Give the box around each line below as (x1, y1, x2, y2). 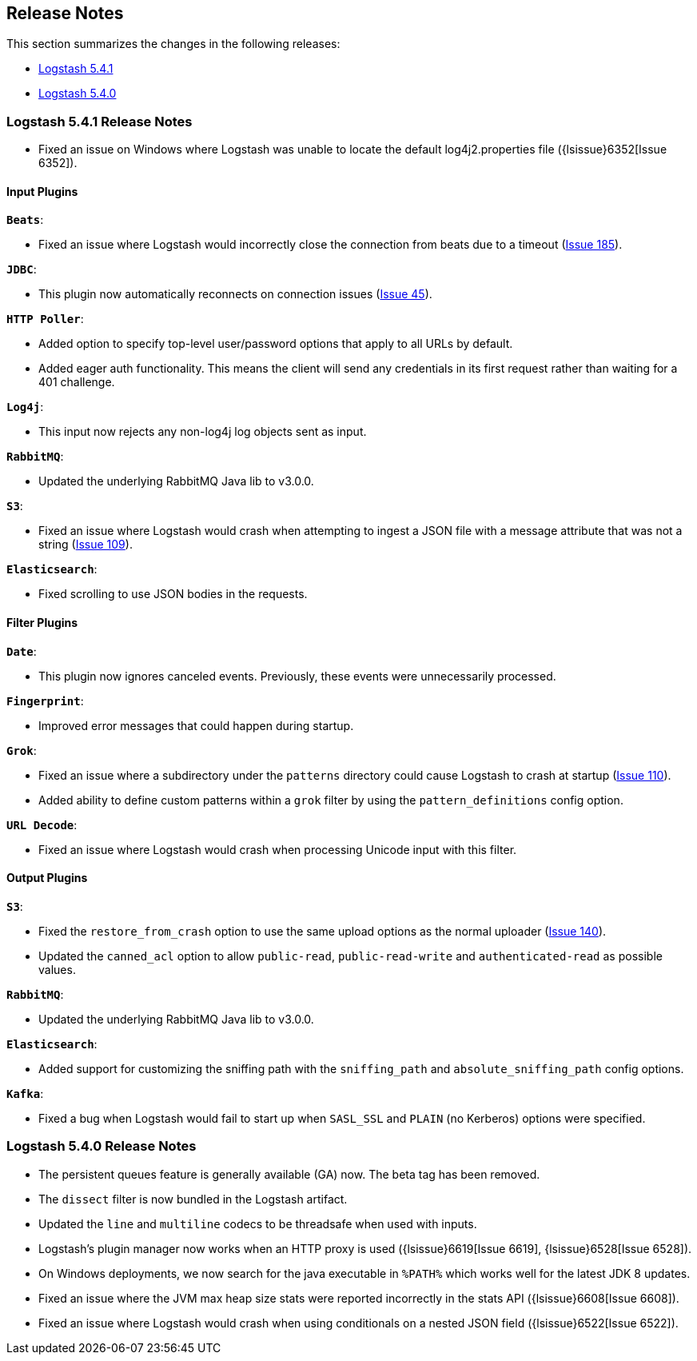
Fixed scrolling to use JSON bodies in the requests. (38, 587, 308, 601)
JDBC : (6, 262, 37, 277)
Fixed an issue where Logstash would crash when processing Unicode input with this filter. (38, 842, 517, 856)
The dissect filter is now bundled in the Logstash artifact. (38, 1191, 348, 1206)
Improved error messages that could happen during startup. (38, 718, 354, 732)
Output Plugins (6, 871, 88, 885)
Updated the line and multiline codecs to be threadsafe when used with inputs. (38, 1216, 477, 1231)
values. (38, 962, 76, 976)
